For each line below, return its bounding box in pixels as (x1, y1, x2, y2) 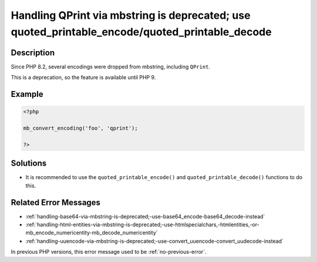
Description (11, 48, 55, 58)
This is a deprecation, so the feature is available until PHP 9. (11, 74, 156, 81)
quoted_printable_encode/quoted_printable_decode (11, 25, 272, 38)
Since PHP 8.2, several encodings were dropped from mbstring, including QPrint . (11, 63, 211, 70)
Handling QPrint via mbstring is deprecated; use (11, 9, 251, 22)
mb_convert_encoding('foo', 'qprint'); (23, 125, 138, 132)
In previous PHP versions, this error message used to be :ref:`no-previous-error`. (11, 248, 207, 256)
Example (11, 89, 43, 99)
